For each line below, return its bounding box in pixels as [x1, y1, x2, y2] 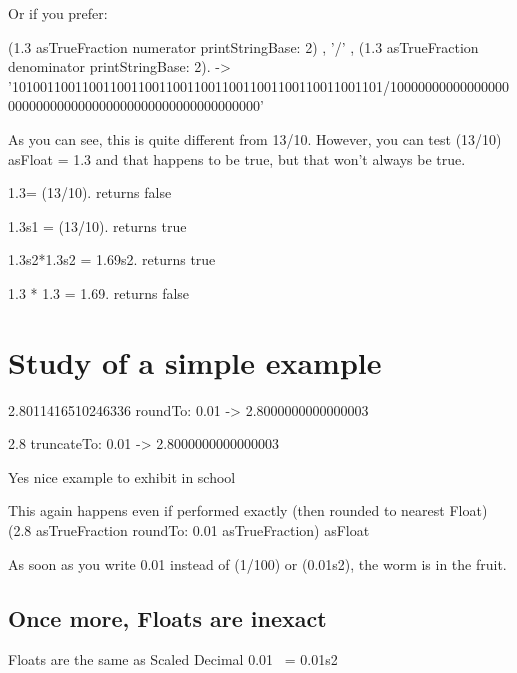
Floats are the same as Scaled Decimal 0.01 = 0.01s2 [8, 649, 338, 670]
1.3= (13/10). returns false [8, 182, 172, 203]
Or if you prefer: [8, 3, 108, 23]
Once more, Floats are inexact [8, 602, 327, 633]
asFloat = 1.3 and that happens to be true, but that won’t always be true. [8, 148, 466, 169]
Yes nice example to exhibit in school [8, 466, 236, 487]
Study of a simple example [8, 341, 382, 382]
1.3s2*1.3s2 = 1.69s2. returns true [8, 249, 216, 270]
